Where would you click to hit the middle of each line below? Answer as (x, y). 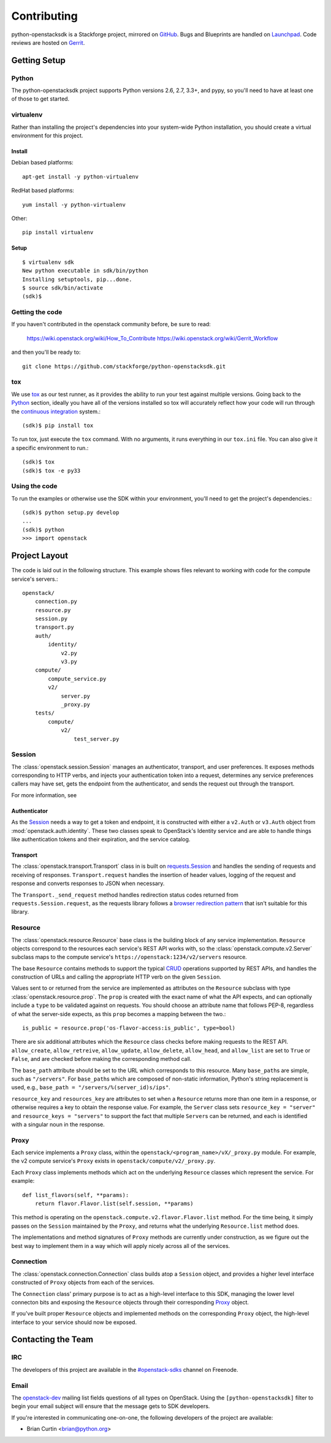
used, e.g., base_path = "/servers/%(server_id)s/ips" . (91, 1087)
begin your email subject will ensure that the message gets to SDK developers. (111, 1406)
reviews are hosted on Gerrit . (48, 42)
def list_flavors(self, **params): (76, 1195)
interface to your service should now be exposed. (74, 1322)
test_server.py (97, 739)
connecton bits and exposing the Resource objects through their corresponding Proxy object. (130, 1302)
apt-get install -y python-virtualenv (81, 177)
